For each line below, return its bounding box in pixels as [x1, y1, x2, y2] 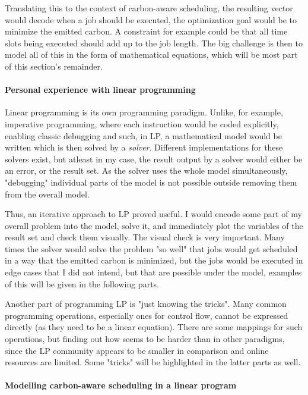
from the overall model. [5, 187, 90, 200]
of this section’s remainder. [5, 59, 103, 72]
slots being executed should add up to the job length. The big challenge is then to [5, 36, 303, 49]
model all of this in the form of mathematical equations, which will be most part [5, 48, 298, 61]
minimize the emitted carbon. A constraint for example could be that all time [5, 25, 288, 37]
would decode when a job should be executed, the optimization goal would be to [5, 13, 297, 26]
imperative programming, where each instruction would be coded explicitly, [5, 117, 279, 130]
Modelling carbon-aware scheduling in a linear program [5, 379, 237, 391]
